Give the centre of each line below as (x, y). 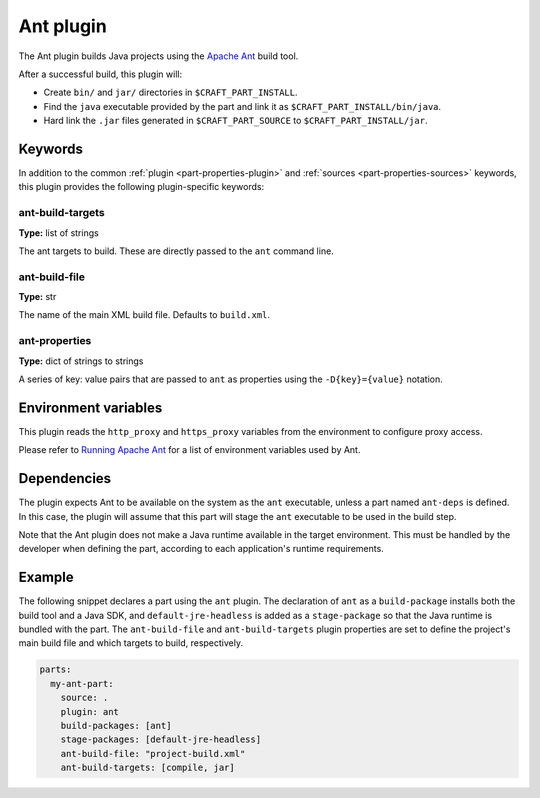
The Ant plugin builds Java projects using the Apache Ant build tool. (158, 56)
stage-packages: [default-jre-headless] (161, 739)
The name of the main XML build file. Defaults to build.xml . (144, 315)
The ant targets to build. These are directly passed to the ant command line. (176, 251)
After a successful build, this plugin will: (100, 74)
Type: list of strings (58, 232)
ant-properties (55, 341)
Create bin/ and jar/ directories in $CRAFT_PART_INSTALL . (171, 92)
